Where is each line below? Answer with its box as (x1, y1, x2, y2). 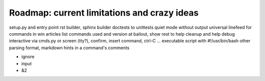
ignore (21, 54, 34, 60)
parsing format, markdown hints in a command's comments (9, 44, 130, 51)
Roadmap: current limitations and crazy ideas (9, 7, 199, 18)
